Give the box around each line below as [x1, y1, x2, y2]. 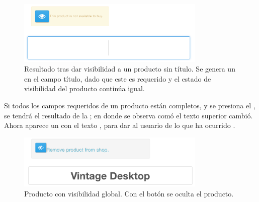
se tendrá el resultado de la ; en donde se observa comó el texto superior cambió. [4, 110, 253, 120]
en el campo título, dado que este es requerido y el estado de [24, 73, 211, 84]
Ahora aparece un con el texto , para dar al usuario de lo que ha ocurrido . [4, 120, 235, 130]
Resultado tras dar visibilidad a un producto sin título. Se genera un [24, 63, 235, 74]
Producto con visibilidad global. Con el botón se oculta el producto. [24, 188, 234, 198]
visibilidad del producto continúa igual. [24, 83, 145, 94]
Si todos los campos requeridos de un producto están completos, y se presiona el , [4, 100, 255, 110]
